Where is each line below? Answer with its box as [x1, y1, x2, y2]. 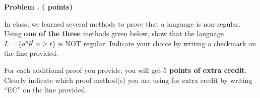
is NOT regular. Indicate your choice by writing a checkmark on [58, 38, 256, 48]
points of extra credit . [169, 64, 247, 75]
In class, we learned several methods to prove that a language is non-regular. [4, 18, 241, 29]
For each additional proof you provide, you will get [4, 64, 161, 75]
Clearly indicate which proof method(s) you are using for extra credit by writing [4, 74, 252, 85]
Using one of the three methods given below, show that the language [4, 28, 224, 39]
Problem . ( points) [4, 2, 73, 12]
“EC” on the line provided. [4, 84, 87, 95]
